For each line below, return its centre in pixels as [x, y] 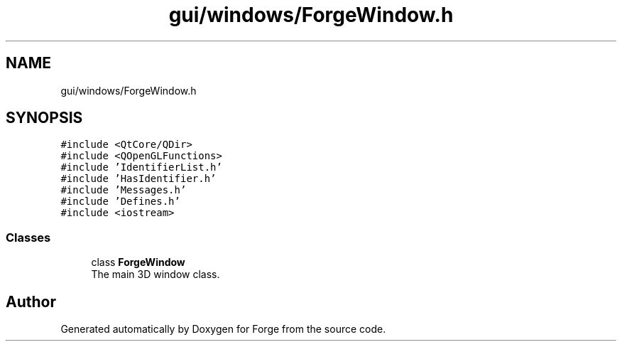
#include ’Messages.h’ [124, 190]
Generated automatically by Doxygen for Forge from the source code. [223, 329]
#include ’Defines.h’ [120, 202]
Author [31, 301]
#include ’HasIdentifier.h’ [138, 179]
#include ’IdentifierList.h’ [141, 167]
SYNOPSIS [44, 118]
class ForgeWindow [138, 262]
